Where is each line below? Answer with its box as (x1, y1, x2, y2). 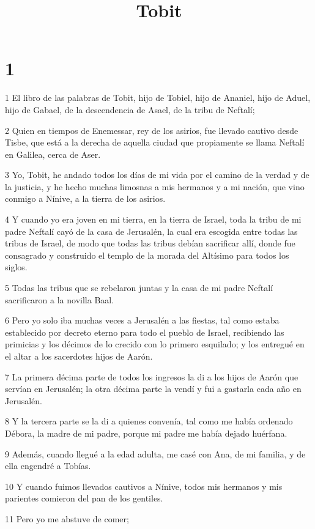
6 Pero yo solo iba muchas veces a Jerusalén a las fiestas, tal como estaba (5, 314, 280, 327)
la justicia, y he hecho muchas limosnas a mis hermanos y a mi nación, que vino (5, 180, 305, 193)
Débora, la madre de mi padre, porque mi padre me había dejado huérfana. (5, 426, 287, 439)
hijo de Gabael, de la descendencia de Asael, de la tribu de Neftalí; (5, 103, 255, 116)
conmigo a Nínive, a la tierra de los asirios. (5, 192, 166, 205)
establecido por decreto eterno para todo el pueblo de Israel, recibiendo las (5, 325, 284, 338)
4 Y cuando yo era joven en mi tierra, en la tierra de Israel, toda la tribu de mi (5, 213, 302, 226)
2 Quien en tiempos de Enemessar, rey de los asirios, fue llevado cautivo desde (5, 124, 298, 136)
